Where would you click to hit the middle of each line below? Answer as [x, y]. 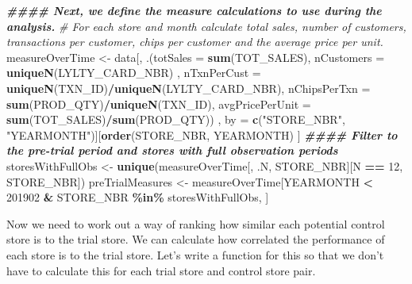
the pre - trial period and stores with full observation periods [172, 150]
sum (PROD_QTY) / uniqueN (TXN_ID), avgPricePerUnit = [159, 104]
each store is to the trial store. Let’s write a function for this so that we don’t [195, 254]
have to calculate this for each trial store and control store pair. [161, 270]
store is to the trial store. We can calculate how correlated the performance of [196, 239]
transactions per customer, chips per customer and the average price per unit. [195, 42]
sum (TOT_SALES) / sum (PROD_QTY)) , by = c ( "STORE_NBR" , [176, 119]
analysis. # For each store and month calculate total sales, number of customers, [206, 26]
